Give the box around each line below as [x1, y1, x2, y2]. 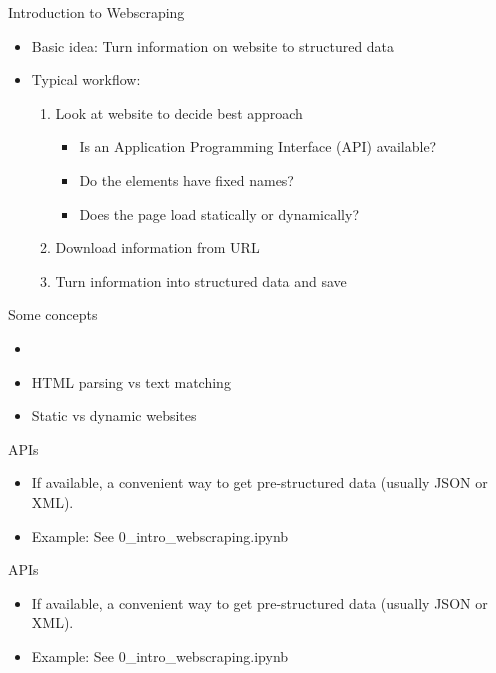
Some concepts [8, 304, 98, 325]
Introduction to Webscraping [8, 2, 185, 22]
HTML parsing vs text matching [31, 371, 231, 392]
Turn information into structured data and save [55, 270, 347, 291]
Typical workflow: [31, 69, 141, 90]
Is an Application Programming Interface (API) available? [79, 136, 437, 157]
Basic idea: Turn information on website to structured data [31, 35, 395, 56]
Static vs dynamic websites [31, 405, 197, 426]
